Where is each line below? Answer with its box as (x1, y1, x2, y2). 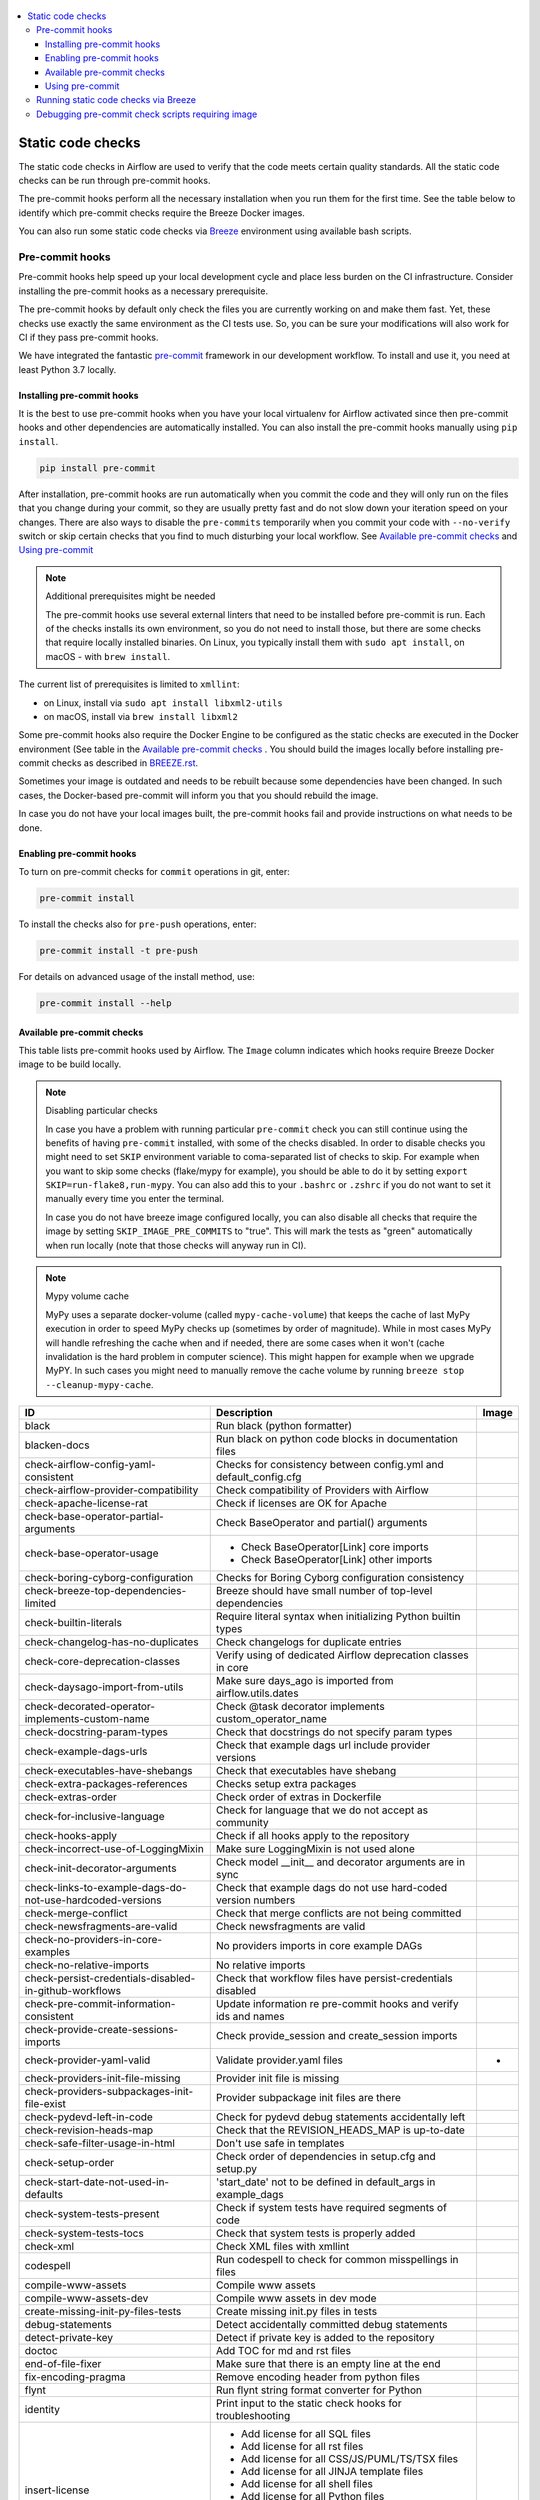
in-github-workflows (24, 1984, 122, 1998)
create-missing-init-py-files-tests (24, 2305, 182, 2319)
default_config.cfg (215, 1470, 302, 1484)
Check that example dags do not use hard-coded (215, 1881, 448, 1895)
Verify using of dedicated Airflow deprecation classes (215, 1648, 469, 1662)
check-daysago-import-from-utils (24, 1680, 184, 1694)
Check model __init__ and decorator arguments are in (215, 1855, 465, 1869)
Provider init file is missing (215, 2071, 340, 2085)
